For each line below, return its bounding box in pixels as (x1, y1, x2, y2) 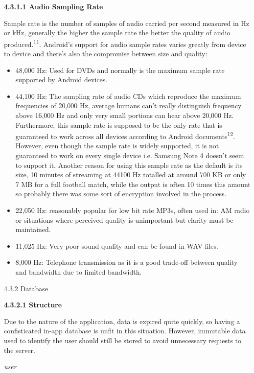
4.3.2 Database (4, 283, 48, 293)
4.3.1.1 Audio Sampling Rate (4, 1, 103, 11)
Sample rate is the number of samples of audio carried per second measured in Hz (4, 18, 250, 28)
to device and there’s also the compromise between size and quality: (4, 48, 208, 59)
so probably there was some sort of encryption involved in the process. (15, 188, 227, 199)
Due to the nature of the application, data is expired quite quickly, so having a (4, 316, 240, 326)
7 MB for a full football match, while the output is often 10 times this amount (15, 179, 251, 189)
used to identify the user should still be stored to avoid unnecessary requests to (4, 335, 242, 345)
